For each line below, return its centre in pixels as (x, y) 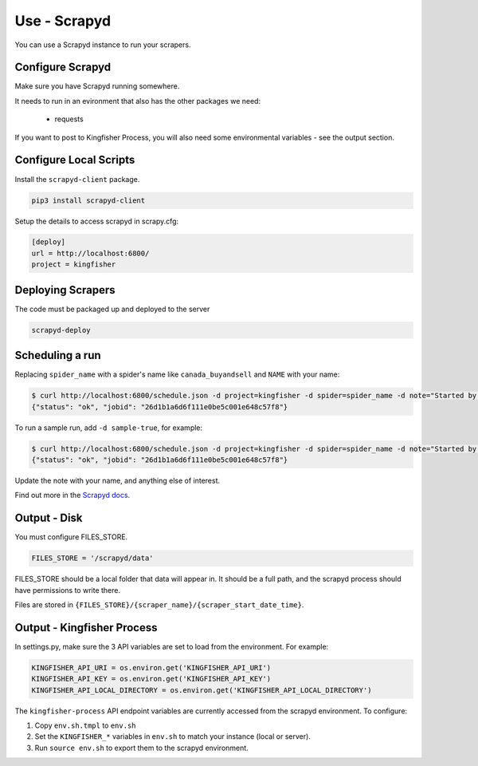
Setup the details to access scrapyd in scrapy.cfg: (97, 221)
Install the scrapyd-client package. (77, 179)
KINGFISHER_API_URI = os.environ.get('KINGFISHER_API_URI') (151, 667)
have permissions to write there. (68, 590)
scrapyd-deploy (61, 330)
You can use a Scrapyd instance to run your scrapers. (103, 45)
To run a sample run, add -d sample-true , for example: (109, 428)
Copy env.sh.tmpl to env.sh (85, 725)
